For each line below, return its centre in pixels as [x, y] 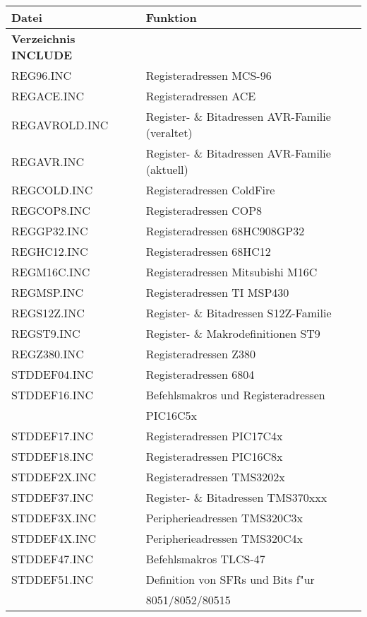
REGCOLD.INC [52, 190]
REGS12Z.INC [48, 313]
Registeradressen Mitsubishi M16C [231, 272]
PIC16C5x [171, 415]
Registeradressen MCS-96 [209, 75]
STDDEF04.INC [53, 374]
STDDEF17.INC [53, 436]
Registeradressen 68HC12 [208, 251]
